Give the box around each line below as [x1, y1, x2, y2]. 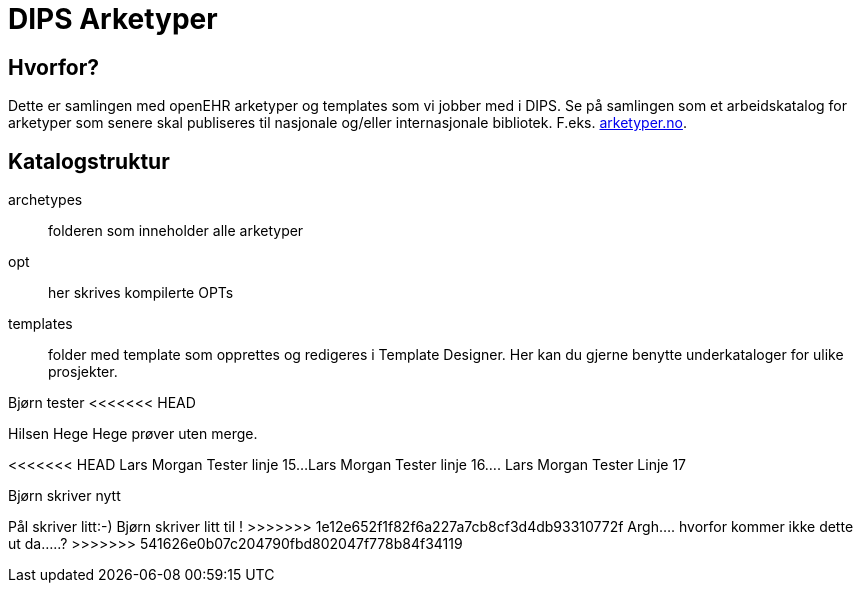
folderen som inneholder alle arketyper [48, 222, 304, 240]
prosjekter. [48, 363, 118, 381]
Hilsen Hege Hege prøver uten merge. [8, 425, 258, 443]
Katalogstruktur [8, 148, 170, 174]
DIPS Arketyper [8, 2, 218, 36]
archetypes [8, 191, 83, 209]
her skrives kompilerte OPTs [48, 284, 234, 302]
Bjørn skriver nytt [8, 487, 121, 505]
